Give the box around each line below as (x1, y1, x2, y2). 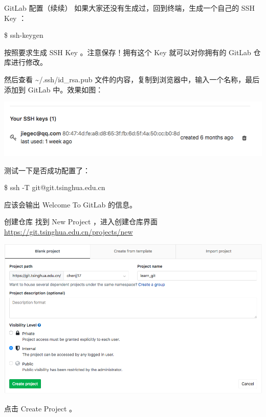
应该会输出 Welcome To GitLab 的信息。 (4, 199, 137, 210)
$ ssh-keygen (4, 30, 43, 40)
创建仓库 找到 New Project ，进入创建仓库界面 (4, 216, 158, 227)
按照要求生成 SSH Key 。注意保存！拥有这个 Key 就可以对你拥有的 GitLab (4, 47, 251, 57)
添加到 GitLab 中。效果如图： (4, 84, 103, 95)
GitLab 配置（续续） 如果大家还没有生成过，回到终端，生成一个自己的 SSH (4, 3, 255, 13)
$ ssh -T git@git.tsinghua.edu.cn (4, 182, 105, 193)
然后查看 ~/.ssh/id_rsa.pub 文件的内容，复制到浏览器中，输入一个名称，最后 (4, 74, 260, 84)
